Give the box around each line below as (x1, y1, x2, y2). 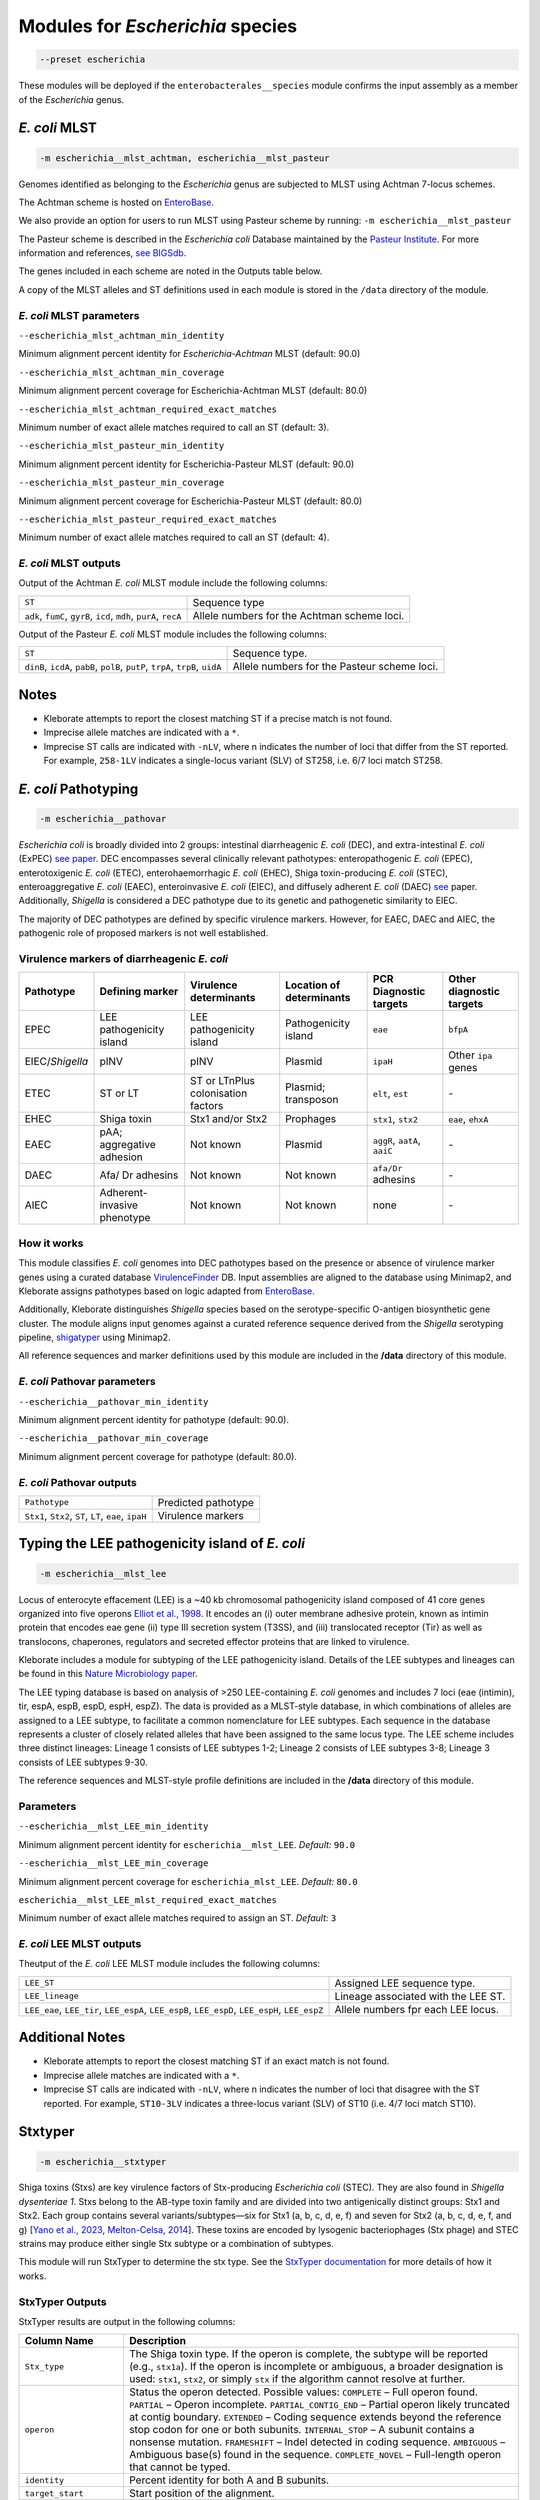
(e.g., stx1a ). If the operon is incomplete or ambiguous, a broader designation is (128, 2360, 504, 2374)
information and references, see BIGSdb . (18, 247, 187, 259)
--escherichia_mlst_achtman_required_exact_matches (18, 403, 278, 415)
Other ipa (448, 1048, 493, 1062)
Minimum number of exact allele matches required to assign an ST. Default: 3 (18, 1912, 337, 1924)
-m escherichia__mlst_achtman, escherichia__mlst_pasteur (39, 152, 330, 164)
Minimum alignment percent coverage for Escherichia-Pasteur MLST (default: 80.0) (18, 495, 363, 507)
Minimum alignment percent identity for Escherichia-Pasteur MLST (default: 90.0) (18, 458, 355, 470)
